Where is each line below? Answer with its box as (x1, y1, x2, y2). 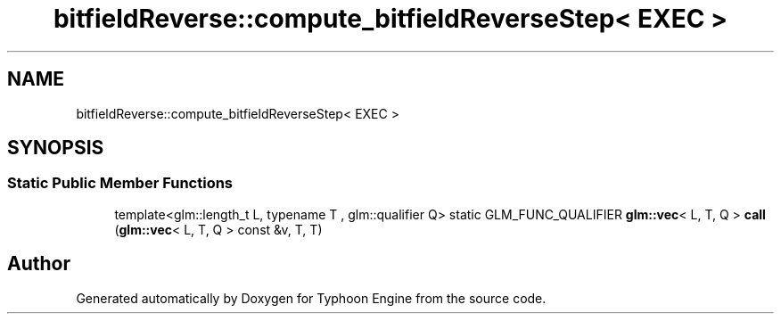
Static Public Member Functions (7, 174, 234, 193)
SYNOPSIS (7, 136, 104, 160)
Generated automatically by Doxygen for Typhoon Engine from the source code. (76, 290, 547, 306)
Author (7, 252, 70, 276)
